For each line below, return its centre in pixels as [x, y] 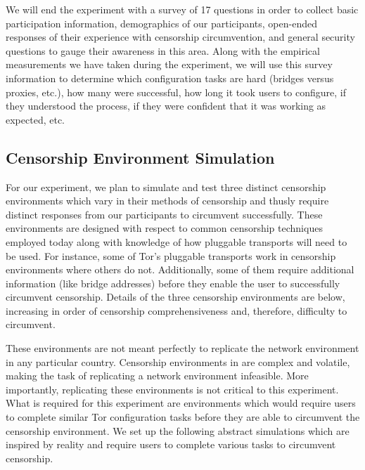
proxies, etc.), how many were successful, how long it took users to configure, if [176, 92]
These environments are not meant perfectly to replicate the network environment [182, 348]
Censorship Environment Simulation [140, 157]
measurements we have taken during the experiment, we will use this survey [169, 64]
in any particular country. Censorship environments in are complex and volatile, [178, 361]
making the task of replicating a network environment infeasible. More [157, 376]
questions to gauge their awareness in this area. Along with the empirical [163, 50]
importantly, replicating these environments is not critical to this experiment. [172, 389]
